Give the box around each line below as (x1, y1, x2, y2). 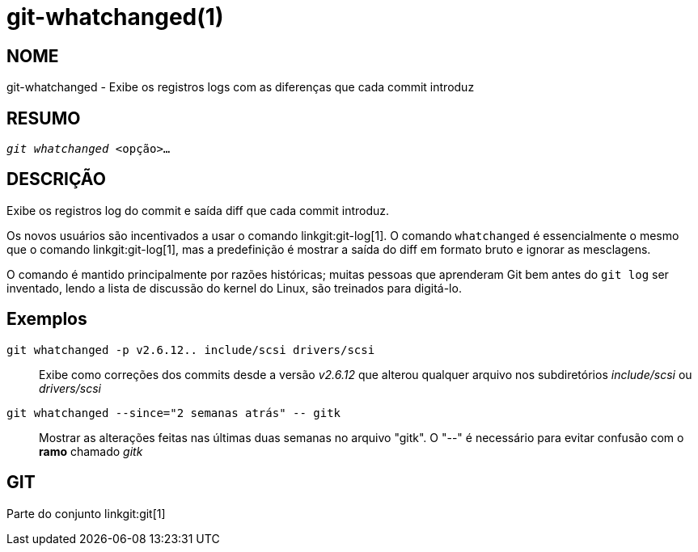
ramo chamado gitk (39, 444, 143, 458)
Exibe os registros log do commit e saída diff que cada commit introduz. (6, 203, 390, 217)
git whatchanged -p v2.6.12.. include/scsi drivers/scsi (6, 343, 375, 356)
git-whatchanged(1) (6, 3, 224, 31)
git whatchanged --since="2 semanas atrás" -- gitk (6, 406, 341, 419)
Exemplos (6, 309, 87, 330)
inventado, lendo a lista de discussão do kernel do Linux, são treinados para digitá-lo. (6, 280, 462, 295)
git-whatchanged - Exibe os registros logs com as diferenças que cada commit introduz (6, 80, 475, 95)
